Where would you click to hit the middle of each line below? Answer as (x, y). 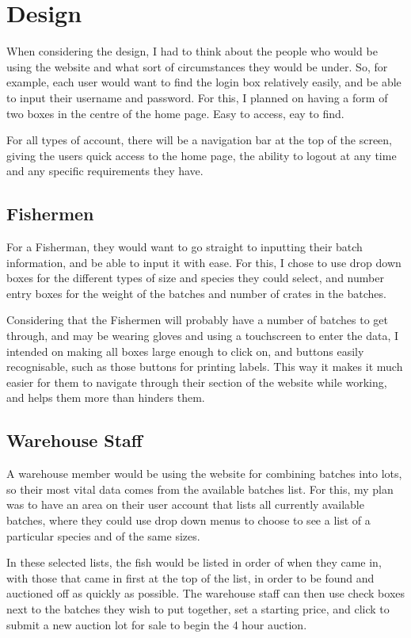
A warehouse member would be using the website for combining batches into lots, (204, 474)
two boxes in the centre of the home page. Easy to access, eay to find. (175, 113)
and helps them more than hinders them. (106, 397)
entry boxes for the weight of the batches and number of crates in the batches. (196, 293)
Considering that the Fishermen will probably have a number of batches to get (198, 320)
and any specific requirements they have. (105, 171)
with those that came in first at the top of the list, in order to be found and (190, 577)
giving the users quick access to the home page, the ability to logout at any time (202, 155)
